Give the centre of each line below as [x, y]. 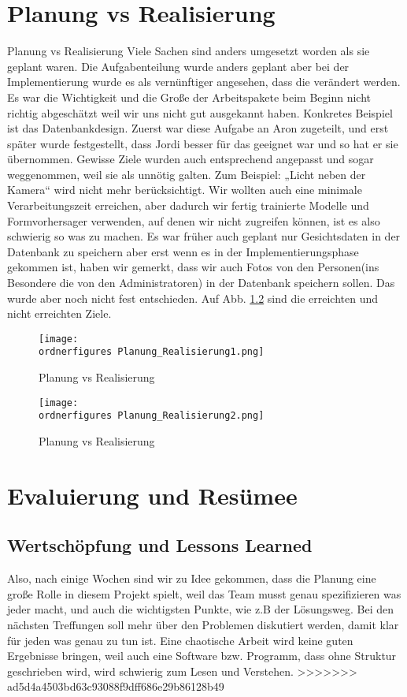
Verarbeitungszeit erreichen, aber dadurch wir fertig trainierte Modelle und [188, 205]
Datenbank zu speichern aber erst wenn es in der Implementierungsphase [183, 251]
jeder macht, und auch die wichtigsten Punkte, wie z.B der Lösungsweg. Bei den [201, 609]
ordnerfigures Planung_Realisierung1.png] [152, 352]
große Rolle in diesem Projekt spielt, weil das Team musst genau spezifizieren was [204, 593]
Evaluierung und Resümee [152, 495]
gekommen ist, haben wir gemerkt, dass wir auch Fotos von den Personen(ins [193, 267]
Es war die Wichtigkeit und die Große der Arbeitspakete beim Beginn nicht [189, 97]
